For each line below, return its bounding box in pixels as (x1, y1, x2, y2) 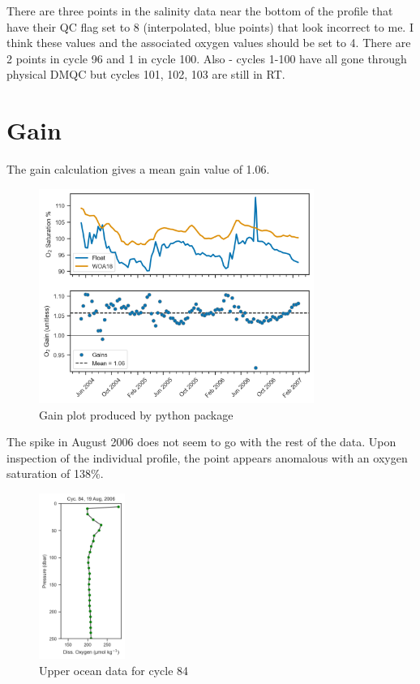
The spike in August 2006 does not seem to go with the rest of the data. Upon (6, 433, 396, 450)
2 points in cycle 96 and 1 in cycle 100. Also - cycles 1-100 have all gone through (6, 49, 407, 67)
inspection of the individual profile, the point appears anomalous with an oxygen (6, 449, 408, 466)
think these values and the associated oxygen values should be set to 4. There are (6, 34, 411, 51)
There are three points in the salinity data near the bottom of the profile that (6, 2, 393, 19)
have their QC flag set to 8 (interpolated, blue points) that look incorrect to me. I (6, 18, 414, 35)
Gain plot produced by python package (39, 406, 234, 423)
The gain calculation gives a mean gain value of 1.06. (6, 161, 270, 178)
